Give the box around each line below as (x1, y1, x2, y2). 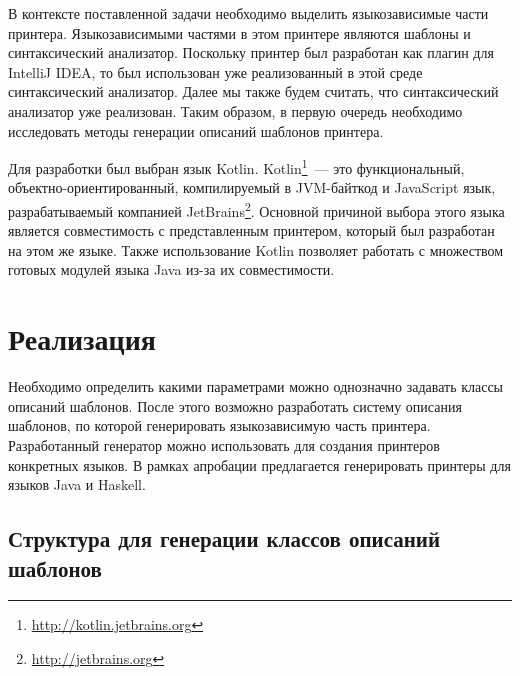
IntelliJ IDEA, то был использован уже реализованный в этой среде (8, 61, 423, 82)
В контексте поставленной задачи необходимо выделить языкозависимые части (8, 3, 489, 23)
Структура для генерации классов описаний (8, 523, 441, 554)
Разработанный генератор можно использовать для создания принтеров (8, 434, 440, 455)
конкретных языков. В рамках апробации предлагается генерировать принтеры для (8, 454, 511, 475)
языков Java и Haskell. (8, 474, 146, 495)
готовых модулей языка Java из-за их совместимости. (8, 259, 335, 280)
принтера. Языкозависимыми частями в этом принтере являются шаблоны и (8, 22, 471, 43)
